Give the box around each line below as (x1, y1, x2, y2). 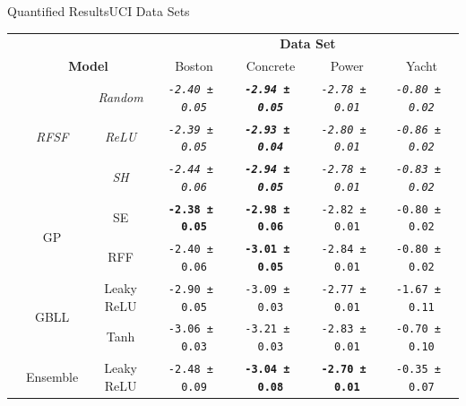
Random (98, 87, 143, 106)
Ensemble (26, 367, 79, 385)
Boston (175, 56, 213, 75)
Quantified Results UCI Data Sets (7, 2, 190, 20)
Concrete (246, 56, 296, 75)
